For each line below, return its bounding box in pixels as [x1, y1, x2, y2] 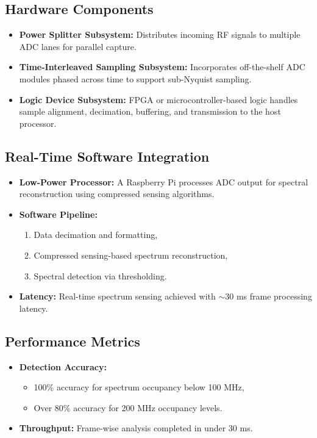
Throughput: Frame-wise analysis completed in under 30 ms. [19, 422, 253, 434]
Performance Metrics [5, 331, 140, 350]
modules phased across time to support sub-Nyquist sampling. [19, 72, 252, 85]
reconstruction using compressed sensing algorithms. [19, 187, 215, 200]
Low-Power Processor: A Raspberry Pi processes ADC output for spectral [19, 175, 308, 188]
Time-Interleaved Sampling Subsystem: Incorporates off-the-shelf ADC [19, 60, 305, 73]
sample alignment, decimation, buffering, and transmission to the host [19, 105, 281, 118]
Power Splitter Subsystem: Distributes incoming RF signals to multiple [19, 28, 301, 41]
